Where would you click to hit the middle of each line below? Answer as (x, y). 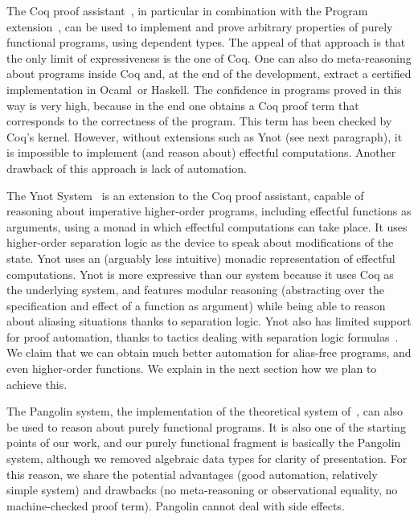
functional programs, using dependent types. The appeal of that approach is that (206, 42)
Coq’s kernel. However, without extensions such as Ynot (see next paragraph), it (205, 136)
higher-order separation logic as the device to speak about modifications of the (200, 242)
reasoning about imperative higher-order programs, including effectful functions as (209, 211)
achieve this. (37, 384)
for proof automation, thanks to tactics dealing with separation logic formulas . (203, 336)
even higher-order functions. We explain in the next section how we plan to (192, 369)
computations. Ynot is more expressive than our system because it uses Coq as (200, 274)
